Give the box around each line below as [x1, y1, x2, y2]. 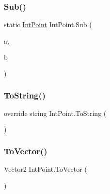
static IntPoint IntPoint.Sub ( [4, 19, 92, 30]
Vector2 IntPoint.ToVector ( [4, 164, 87, 174]
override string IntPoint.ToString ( [4, 108, 107, 118]
